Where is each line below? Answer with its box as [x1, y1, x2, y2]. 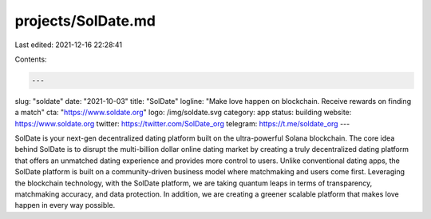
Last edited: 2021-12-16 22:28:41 [14, 40, 123, 50]
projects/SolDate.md [14, 12, 156, 30]
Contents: [14, 54, 47, 64]
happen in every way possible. [14, 201, 116, 210]
